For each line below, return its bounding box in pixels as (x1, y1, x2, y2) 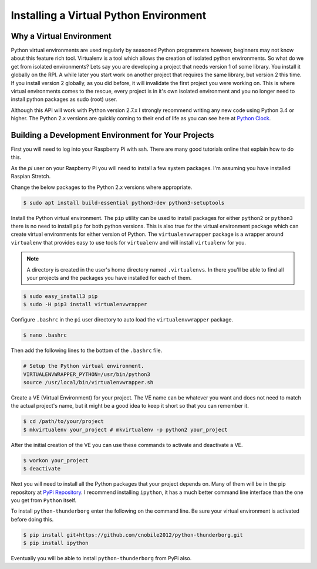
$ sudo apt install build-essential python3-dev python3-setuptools (23, 199, 225, 206)
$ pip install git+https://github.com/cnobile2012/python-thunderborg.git (23, 531, 244, 538)
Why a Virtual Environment (11, 31, 112, 41)
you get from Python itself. (11, 496, 77, 504)
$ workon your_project (23, 457, 89, 463)
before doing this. (11, 516, 54, 523)
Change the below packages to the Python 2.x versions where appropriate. (11, 184, 193, 191)
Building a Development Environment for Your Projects (11, 130, 214, 140)
